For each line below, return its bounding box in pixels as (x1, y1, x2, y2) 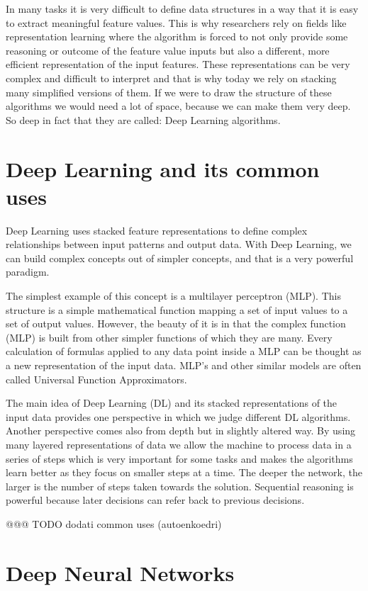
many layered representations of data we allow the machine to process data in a (6, 437, 352, 451)
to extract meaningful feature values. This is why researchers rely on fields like (6, 15, 347, 30)
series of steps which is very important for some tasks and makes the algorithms (6, 451, 353, 466)
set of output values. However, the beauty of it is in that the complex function (6, 316, 346, 331)
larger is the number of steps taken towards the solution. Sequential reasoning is (6, 478, 354, 493)
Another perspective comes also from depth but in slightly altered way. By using (6, 423, 356, 438)
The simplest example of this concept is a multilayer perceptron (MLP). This (6, 288, 341, 303)
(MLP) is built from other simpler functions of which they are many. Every (6, 330, 333, 344)
